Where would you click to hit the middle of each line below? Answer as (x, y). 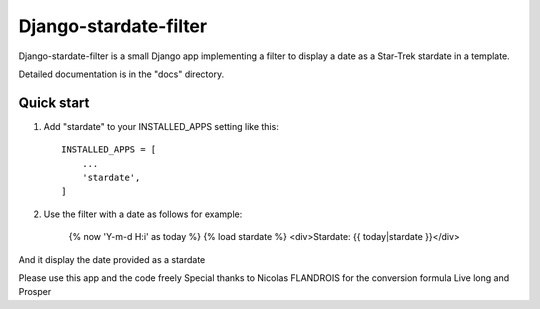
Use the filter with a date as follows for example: (143, 214)
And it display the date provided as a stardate (112, 259)
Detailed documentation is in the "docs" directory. (121, 74)
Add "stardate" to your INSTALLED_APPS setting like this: (161, 126)
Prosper (35, 292)
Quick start (54, 102)
